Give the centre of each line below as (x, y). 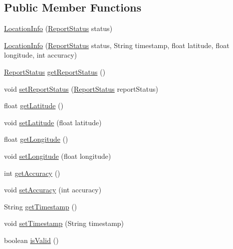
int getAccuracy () (32, 173)
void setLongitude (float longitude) (58, 156)
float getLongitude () (36, 139)
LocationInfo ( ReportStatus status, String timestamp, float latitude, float (117, 45)
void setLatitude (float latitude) (53, 122)
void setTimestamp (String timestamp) (64, 223)
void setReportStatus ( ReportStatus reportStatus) (81, 88)
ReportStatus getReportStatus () (55, 71)
